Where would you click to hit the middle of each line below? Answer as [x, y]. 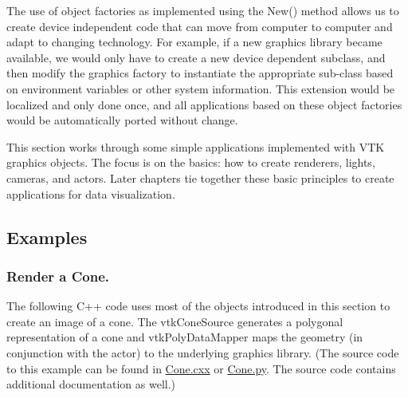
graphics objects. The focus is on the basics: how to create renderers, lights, [191, 162]
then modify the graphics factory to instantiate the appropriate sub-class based [200, 73]
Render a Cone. [58, 276]
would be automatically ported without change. [122, 120]
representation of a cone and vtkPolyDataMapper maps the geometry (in [185, 337]
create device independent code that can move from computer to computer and [200, 26]
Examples [47, 236]
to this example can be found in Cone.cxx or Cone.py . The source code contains [201, 368]
